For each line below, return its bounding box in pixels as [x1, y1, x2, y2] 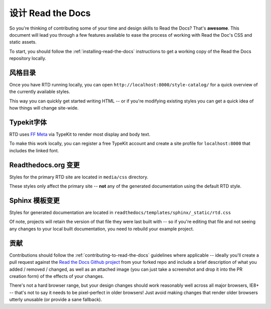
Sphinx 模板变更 [9, 196, 60, 204]
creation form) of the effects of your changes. [9, 273, 104, 279]
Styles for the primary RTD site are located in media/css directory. [9, 174, 149, 180]
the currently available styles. [9, 88, 70, 95]
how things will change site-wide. [9, 105, 79, 111]
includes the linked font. [9, 147, 59, 153]
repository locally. [9, 55, 46, 61]
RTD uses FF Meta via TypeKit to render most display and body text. [9, 131, 151, 138]
